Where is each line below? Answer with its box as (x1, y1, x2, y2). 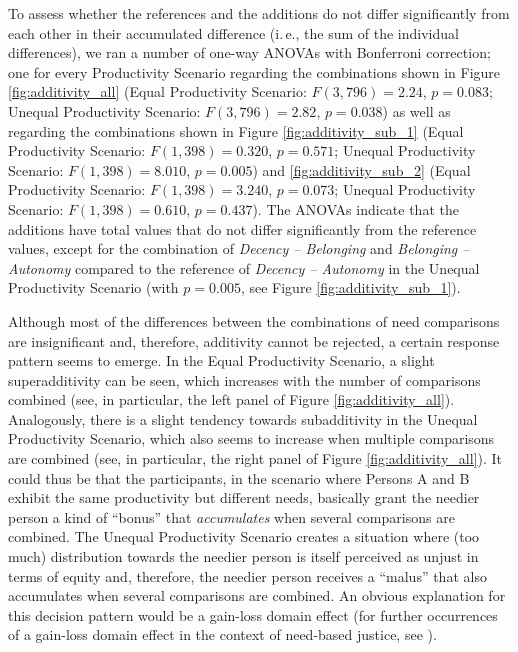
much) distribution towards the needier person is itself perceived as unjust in (8, 546, 479, 567)
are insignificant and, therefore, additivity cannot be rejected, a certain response (8, 330, 500, 351)
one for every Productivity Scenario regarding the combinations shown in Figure (8, 61, 501, 82)
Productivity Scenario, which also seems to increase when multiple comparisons (8, 428, 495, 449)
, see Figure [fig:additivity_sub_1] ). (240, 277, 461, 298)
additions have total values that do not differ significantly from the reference (8, 218, 477, 239)
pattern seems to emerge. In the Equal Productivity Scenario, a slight (8, 350, 435, 371)
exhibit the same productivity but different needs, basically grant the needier (8, 487, 480, 508)
